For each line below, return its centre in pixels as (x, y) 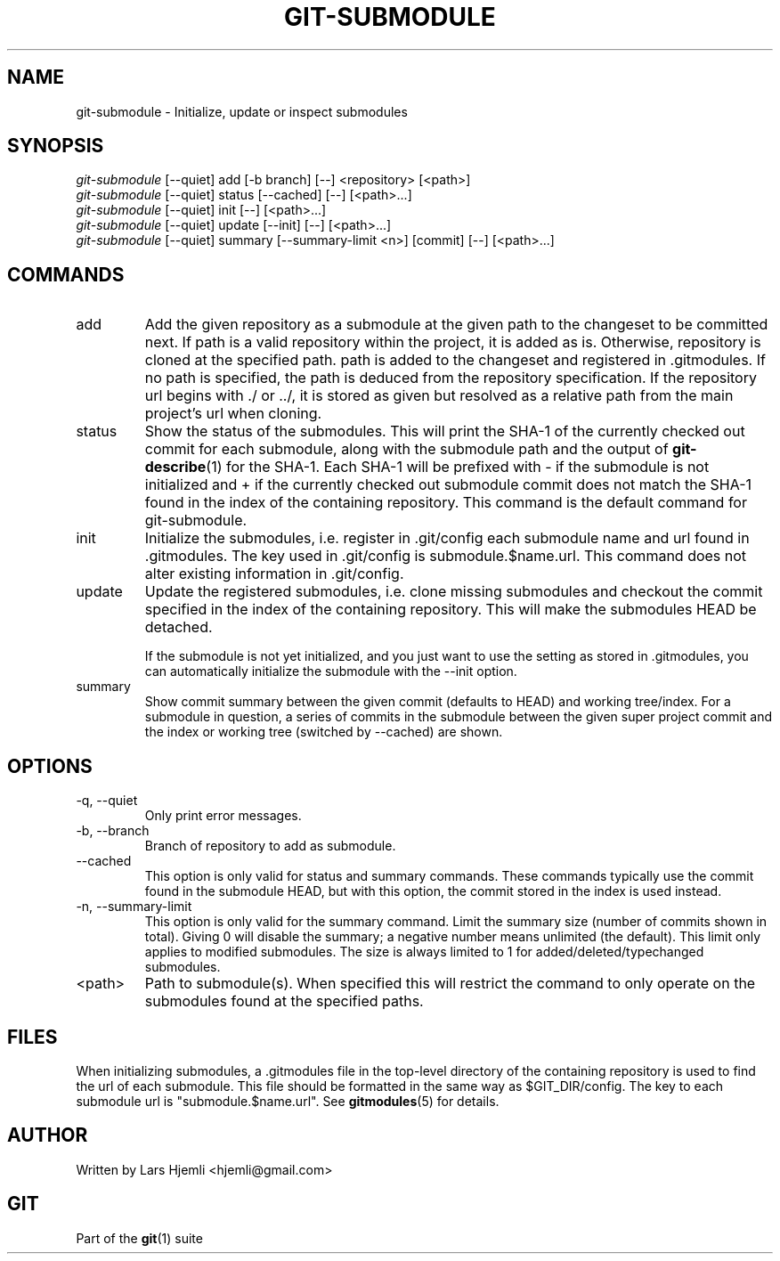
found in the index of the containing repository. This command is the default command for (446, 503)
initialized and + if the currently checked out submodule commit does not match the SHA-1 (448, 485)
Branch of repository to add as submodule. (270, 846)
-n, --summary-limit (134, 907)
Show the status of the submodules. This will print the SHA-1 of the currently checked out (445, 431)
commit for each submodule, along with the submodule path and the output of (406, 449)
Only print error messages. (223, 816)
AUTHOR (48, 1135)
